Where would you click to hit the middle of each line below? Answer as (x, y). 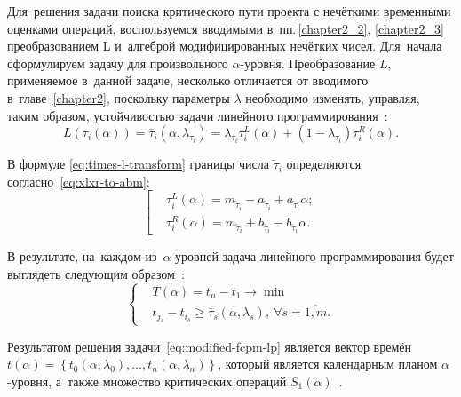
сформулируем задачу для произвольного (118, 63)
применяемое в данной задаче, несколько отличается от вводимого (188, 80)
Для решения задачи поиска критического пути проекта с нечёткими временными (229, 11)
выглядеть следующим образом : (96, 273)
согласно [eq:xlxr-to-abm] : (79, 181)
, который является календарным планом (328, 364)
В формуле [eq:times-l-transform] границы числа (138, 164)
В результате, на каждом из (82, 256)
